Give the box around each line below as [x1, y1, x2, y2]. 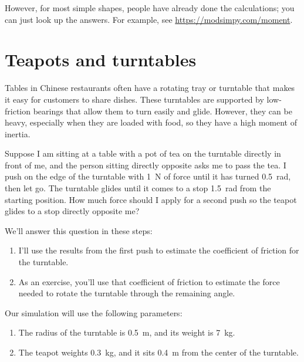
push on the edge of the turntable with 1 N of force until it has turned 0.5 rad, [5, 170, 291, 182]
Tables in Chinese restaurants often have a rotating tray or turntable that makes [5, 82, 295, 94]
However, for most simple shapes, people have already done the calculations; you [5, 2, 295, 13]
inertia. [5, 127, 31, 140]
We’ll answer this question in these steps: [5, 224, 153, 236]
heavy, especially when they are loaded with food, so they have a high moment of [5, 116, 297, 128]
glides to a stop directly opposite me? [5, 205, 140, 217]
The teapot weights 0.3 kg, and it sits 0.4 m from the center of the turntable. [18, 346, 299, 358]
